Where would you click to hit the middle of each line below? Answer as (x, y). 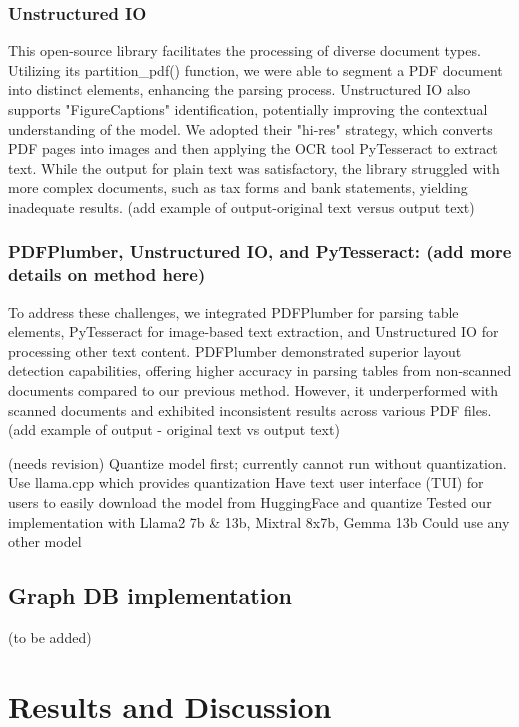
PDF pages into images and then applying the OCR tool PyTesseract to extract (253, 148)
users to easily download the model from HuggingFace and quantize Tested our (250, 502)
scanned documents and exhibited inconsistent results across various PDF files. (250, 409)
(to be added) (50, 637)
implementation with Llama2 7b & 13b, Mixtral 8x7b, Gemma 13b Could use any (259, 521)
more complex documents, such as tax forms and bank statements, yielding (238, 187)
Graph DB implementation (150, 595)
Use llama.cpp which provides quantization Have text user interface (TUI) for (246, 482)
